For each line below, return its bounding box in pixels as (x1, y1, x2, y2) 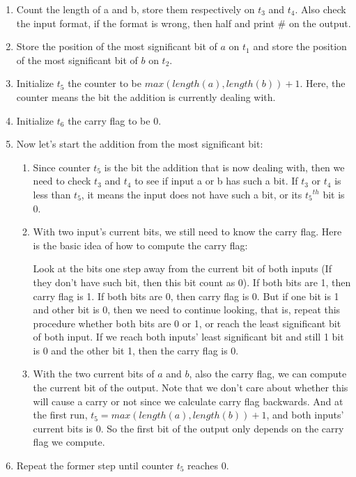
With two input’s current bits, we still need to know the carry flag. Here (33, 224, 342, 239)
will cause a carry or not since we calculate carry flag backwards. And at (33, 393, 343, 408)
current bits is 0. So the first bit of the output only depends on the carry (33, 421, 344, 435)
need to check (33, 173, 91, 188)
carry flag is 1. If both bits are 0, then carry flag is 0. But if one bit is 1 (33, 288, 339, 303)
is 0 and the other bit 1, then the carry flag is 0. (33, 343, 239, 357)
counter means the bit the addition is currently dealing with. (16, 89, 276, 104)
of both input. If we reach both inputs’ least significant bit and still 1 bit (33, 329, 344, 344)
